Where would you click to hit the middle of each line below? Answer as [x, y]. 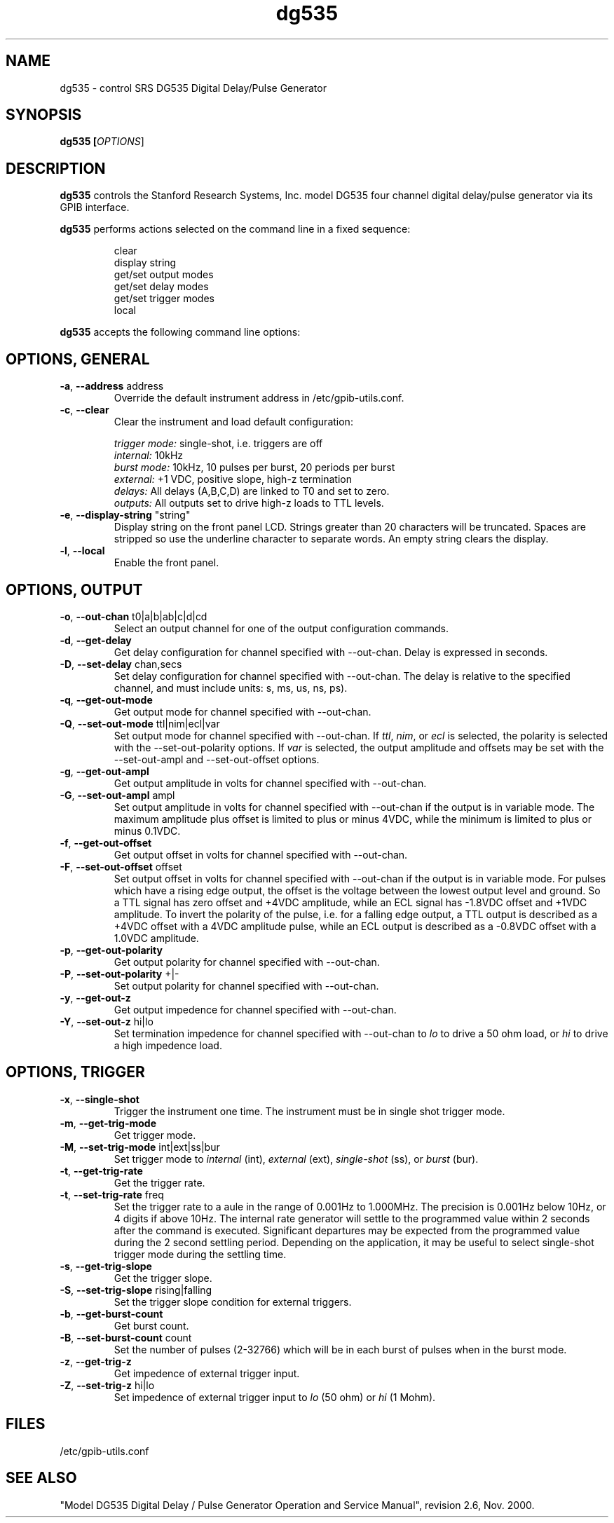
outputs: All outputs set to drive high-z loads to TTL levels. [249, 503]
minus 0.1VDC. [147, 831]
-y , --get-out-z [95, 997]
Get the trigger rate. [159, 1182]
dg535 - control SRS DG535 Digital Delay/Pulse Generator [193, 88]
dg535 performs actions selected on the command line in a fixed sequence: [235, 229]
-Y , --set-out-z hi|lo [107, 1021]
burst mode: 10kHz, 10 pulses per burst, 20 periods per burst [254, 467]
